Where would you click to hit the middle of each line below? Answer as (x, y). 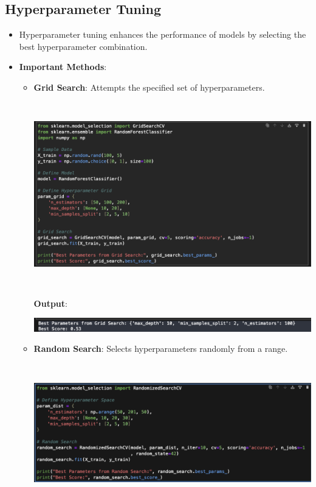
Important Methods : (63, 67)
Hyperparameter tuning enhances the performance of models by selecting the (163, 34)
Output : (50, 303)
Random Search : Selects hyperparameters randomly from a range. (161, 349)
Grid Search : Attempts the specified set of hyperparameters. (149, 87)
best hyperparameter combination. (83, 46)
